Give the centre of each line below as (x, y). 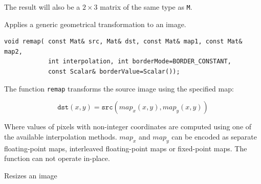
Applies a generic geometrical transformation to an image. (95, 24)
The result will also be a (42, 7)
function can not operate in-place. (57, 158)
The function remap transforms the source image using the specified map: (119, 88)
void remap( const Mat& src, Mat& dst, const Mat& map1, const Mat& (123, 42)
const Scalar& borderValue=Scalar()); (114, 72)
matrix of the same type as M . (146, 7)
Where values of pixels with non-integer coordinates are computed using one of (128, 126)
